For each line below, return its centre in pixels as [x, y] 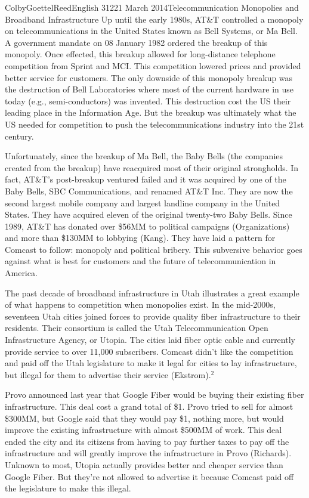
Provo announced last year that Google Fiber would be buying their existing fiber [154, 395]
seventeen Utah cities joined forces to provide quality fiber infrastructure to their [153, 316]
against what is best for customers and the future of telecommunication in [140, 261]
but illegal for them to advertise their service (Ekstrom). [108, 374]
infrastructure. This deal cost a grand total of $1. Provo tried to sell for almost [149, 406]
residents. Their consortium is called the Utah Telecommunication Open [137, 328]
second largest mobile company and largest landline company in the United [143, 202]
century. [19, 136]
